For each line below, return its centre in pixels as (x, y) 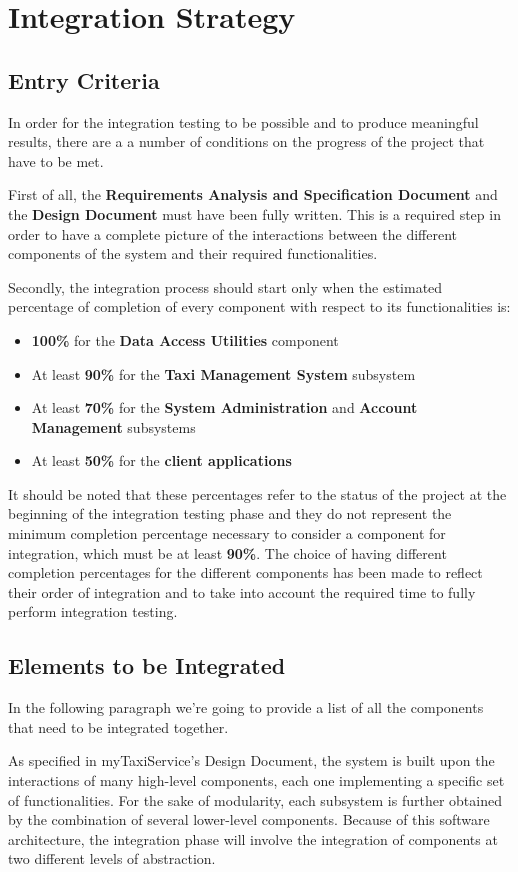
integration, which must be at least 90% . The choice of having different (227, 552)
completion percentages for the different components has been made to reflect (245, 572)
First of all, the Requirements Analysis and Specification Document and (253, 194)
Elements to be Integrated (147, 665)
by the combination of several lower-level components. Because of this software (249, 819)
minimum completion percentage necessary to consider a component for (227, 533)
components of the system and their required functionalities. (193, 253)
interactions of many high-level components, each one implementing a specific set (256, 780)
